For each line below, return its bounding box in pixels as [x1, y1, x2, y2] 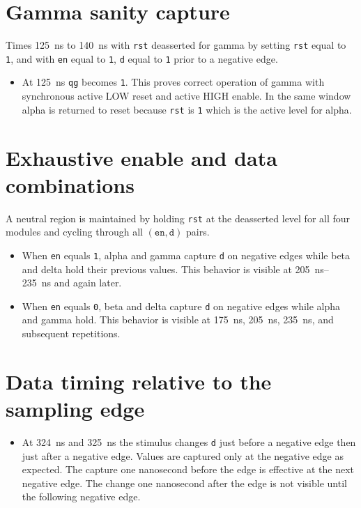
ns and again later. [41, 275, 122, 290]
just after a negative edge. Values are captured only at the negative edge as [22, 448, 344, 463]
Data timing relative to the [6, 367, 272, 395]
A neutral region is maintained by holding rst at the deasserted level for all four [6, 210, 351, 225]
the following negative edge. [22, 489, 141, 504]
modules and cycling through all [6, 224, 143, 239]
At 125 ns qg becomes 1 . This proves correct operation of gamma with [22, 75, 325, 89]
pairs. [186, 224, 210, 239]
